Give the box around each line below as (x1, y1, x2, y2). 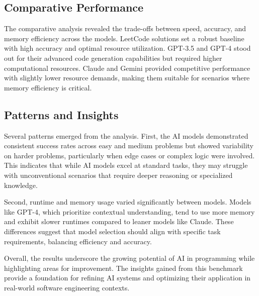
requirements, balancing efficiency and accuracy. (4, 236, 152, 246)
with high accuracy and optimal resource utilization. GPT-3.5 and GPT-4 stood (4, 43, 251, 53)
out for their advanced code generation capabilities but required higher (4, 52, 222, 63)
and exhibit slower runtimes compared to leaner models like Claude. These (4, 216, 234, 227)
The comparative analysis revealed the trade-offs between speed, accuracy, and (4, 23, 246, 34)
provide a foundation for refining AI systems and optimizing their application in (4, 272, 251, 283)
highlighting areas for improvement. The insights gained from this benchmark (4, 262, 243, 273)
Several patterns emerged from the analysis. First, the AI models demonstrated (4, 130, 248, 141)
